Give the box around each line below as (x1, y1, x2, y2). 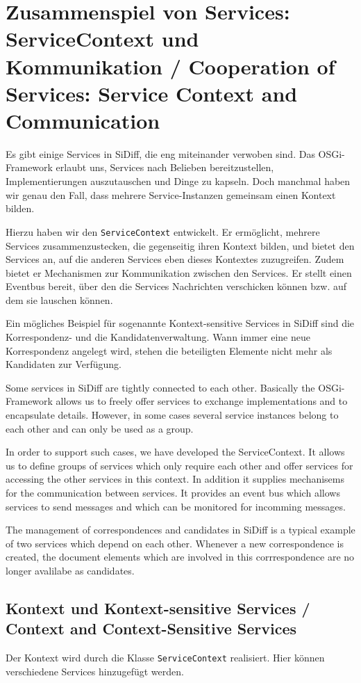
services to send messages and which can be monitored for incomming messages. (6, 499, 346, 513)
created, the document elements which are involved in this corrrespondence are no (6, 549, 355, 564)
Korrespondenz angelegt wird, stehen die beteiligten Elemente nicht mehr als (6, 343, 333, 357)
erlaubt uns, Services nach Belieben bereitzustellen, (56, 160, 274, 175)
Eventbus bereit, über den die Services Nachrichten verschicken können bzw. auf (6, 279, 347, 294)
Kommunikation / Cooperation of (6, 51, 335, 80)
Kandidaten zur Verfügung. (6, 357, 121, 371)
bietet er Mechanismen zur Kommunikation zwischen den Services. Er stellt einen (6, 265, 352, 280)
